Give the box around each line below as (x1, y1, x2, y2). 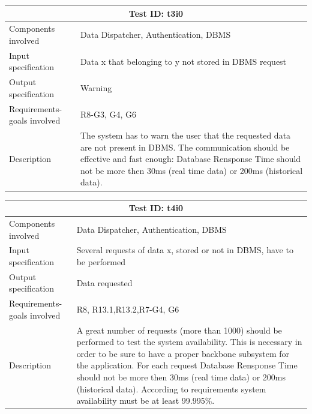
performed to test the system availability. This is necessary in (76, 335, 302, 348)
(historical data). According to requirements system (76, 382, 266, 395)
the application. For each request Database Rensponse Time (76, 359, 298, 371)
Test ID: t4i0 (128, 202, 184, 214)
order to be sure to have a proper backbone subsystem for (76, 347, 290, 359)
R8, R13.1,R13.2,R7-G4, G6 (76, 303, 179, 316)
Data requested (76, 276, 133, 289)
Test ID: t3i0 (128, 7, 184, 19)
